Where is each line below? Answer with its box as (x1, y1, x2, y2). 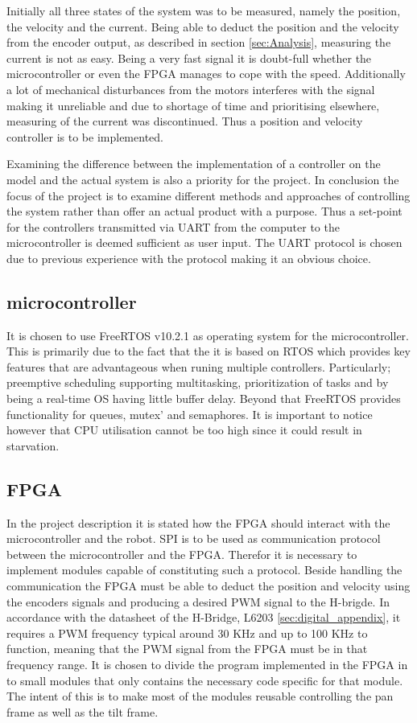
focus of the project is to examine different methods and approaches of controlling (6, 187, 411, 203)
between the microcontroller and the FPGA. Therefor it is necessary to (6, 545, 357, 562)
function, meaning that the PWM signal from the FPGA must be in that (6, 640, 368, 657)
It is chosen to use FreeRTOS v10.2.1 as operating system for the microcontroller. (6, 327, 409, 343)
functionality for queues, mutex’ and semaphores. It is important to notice (6, 405, 373, 422)
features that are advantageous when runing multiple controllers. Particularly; (6, 358, 391, 375)
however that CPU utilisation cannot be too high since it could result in (6, 421, 362, 438)
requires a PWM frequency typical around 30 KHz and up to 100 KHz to (6, 624, 368, 641)
